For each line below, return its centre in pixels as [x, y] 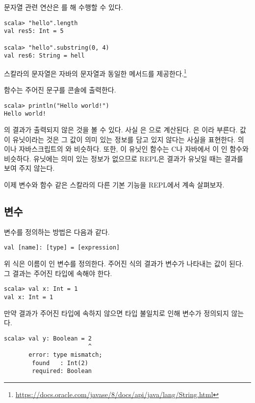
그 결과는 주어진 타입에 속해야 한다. [58, 273]
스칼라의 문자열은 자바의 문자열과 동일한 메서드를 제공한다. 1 [95, 72]
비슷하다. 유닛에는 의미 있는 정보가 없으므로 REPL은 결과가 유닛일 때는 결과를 [124, 158]
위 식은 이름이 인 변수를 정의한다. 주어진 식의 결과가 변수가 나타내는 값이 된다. [124, 263]
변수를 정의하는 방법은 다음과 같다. [57, 232]
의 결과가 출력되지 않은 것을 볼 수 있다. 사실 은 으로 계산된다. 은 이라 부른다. [121, 130]
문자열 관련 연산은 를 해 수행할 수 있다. [64, 7]
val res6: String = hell [44, 56]
